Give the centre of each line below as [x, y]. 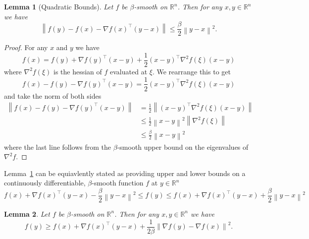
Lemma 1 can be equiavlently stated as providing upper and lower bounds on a [125, 173]
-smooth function [118, 183]
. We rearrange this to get [191, 71]
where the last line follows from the [58, 147]
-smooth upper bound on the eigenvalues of [183, 147]
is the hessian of [77, 71]
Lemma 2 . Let [27, 213]
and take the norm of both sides [53, 95]
